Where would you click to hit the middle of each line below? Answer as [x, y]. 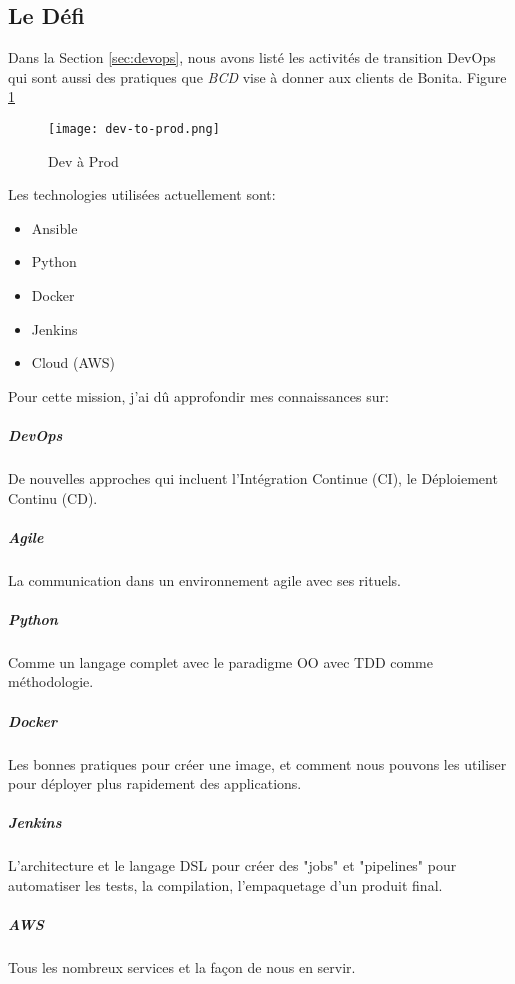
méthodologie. [51, 681]
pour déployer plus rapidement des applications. [155, 783]
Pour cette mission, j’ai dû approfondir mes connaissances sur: [198, 395]
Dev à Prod [83, 160]
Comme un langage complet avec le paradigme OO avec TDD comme [220, 661]
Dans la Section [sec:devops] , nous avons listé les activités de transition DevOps [252, 57]
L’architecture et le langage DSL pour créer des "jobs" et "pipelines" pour [232, 865]
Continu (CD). [53, 497]
